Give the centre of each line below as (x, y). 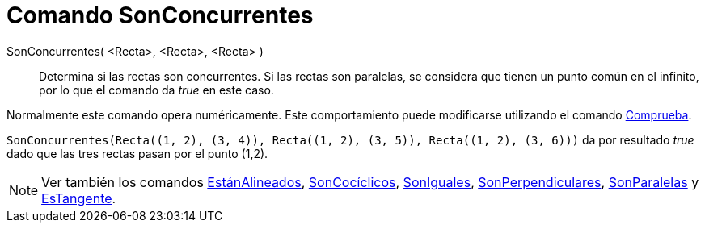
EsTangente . (79, 198)
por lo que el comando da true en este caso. (156, 90)
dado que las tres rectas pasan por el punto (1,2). (137, 153)
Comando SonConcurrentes (160, 15)
